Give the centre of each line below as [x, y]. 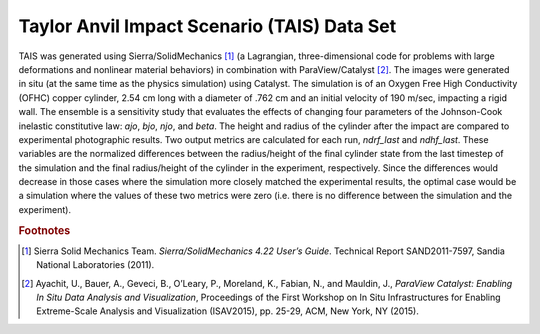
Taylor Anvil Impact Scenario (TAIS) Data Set [207, 26]
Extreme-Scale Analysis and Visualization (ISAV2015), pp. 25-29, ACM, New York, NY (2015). [228, 311]
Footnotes [44, 230]
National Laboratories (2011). [95, 265]
